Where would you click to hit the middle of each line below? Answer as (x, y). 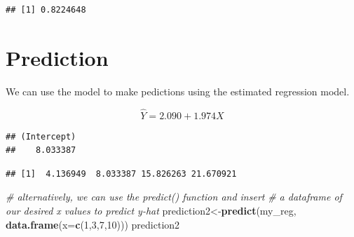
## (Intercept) (41, 136)
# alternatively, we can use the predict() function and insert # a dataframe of (174, 197)
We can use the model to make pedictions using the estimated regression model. (178, 91)
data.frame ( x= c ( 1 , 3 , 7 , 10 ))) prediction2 (93, 224)
